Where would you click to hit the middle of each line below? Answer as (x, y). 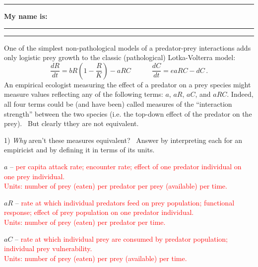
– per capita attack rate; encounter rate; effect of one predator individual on (126, 166)
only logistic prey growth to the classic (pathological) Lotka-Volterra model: (120, 57)
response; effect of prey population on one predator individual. (99, 212)
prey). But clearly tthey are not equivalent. (71, 123)
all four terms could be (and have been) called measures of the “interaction (118, 103)
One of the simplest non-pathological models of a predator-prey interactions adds (128, 47)
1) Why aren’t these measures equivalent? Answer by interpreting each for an (123, 140)
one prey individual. (34, 176)
